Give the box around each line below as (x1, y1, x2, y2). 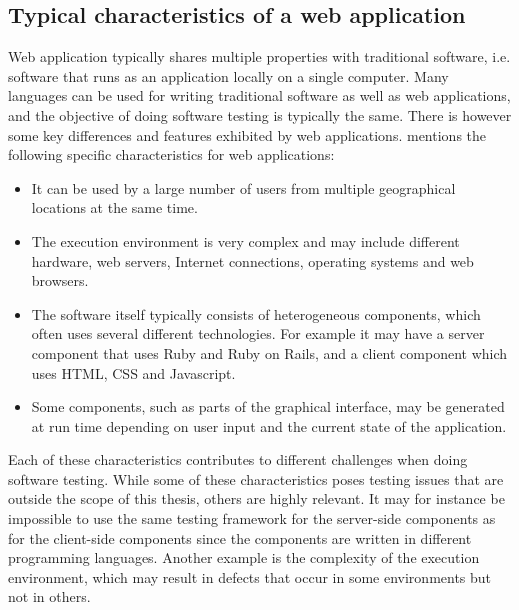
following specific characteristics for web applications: (8, 144, 335, 165)
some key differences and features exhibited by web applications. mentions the (8, 124, 487, 145)
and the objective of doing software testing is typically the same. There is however (8, 104, 512, 125)
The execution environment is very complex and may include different (31, 230, 460, 251)
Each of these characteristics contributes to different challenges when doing (8, 449, 468, 470)
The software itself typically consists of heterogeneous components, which (31, 303, 481, 324)
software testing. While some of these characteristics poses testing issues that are (8, 468, 504, 489)
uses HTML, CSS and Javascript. (31, 362, 236, 383)
